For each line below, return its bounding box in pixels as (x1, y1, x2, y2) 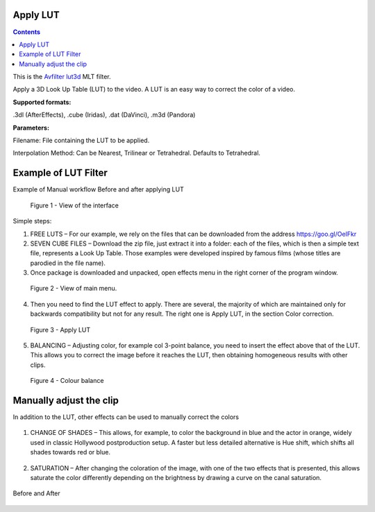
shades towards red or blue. (30, 448, 111, 456)
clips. (30, 361, 46, 369)
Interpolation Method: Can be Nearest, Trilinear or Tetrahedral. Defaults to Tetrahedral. (12, 149, 260, 157)
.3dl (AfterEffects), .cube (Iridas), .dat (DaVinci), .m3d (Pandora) (12, 111, 196, 119)
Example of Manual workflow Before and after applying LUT (12, 185, 184, 194)
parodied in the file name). (30, 259, 106, 267)
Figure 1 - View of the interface (30, 201, 119, 210)
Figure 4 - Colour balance (30, 377, 104, 385)
